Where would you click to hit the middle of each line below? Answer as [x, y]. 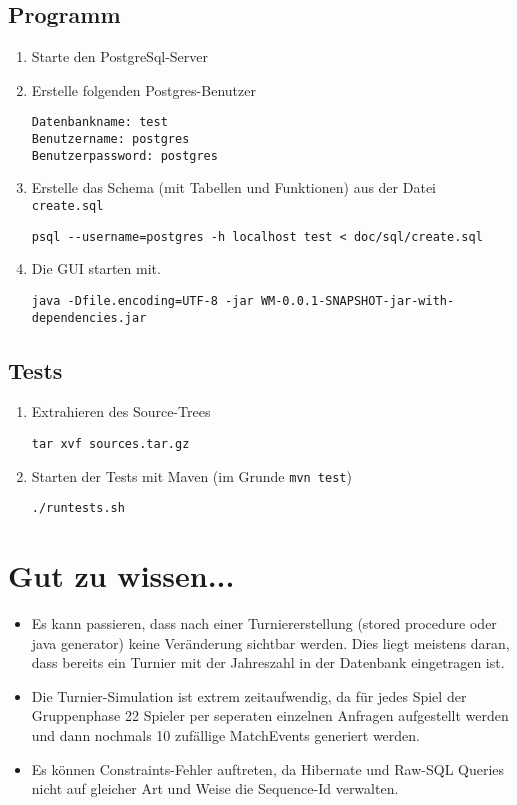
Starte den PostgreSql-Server [120, 56]
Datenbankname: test [99, 122]
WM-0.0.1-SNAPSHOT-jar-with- [357, 300]
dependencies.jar [89, 317]
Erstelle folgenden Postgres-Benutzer [143, 89]
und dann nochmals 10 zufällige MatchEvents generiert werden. [226, 735]
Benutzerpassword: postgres [124, 155]
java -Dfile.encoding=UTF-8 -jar [142, 300]
